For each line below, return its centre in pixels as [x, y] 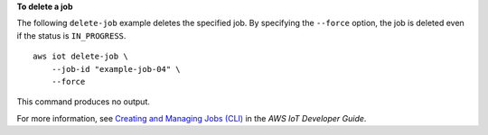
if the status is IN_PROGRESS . [71, 35]
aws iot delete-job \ [80, 57]
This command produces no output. [84, 102]
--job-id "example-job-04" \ [116, 69]
